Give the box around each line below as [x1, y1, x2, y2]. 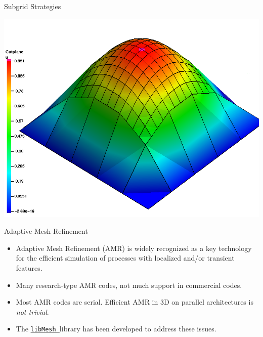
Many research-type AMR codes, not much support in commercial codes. [16, 279, 242, 290]
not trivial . [16, 306, 49, 317]
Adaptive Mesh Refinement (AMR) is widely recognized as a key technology [16, 242, 252, 253]
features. [16, 262, 42, 273]
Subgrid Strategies [4, 1, 61, 11]
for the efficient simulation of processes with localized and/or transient [16, 252, 235, 263]
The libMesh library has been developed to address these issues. [16, 323, 216, 334]
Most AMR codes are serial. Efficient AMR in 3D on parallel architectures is [16, 297, 253, 307]
